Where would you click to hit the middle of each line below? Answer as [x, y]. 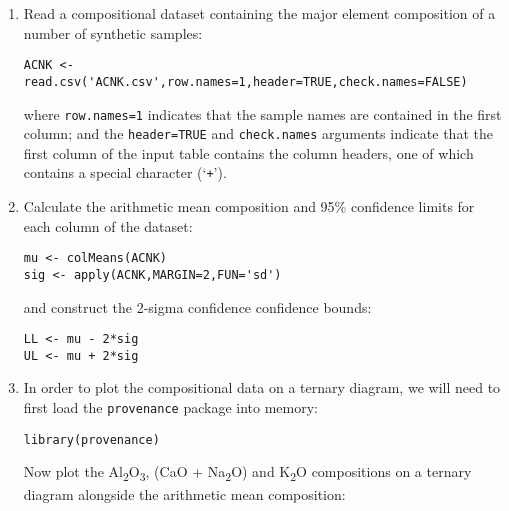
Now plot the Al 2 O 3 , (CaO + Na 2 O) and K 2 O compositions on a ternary [247, 473]
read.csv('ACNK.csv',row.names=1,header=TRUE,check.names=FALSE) [245, 81]
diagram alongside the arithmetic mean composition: [184, 493]
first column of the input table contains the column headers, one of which [248, 152]
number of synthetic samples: [113, 32]
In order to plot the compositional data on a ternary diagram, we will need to [262, 387]
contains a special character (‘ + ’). [125, 172]
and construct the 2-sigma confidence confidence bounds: [197, 306]
